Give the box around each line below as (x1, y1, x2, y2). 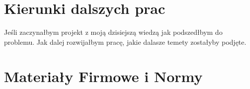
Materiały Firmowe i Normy (4, 66, 203, 86)
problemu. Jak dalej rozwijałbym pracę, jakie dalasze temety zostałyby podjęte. (4, 36, 247, 47)
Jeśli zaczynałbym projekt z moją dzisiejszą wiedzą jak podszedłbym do (4, 27, 223, 37)
